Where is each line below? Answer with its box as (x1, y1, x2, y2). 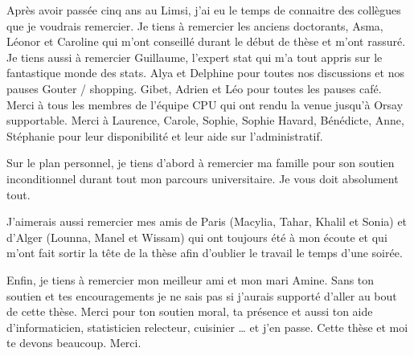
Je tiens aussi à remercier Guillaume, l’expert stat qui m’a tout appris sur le (6, 48, 383, 65)
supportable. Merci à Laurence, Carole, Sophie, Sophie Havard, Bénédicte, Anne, (6, 112, 404, 129)
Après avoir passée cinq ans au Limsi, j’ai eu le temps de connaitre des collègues (6, 2, 401, 18)
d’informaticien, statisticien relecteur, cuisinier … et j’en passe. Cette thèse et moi (6, 318, 408, 335)
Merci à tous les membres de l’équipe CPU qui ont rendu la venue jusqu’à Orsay (6, 96, 404, 113)
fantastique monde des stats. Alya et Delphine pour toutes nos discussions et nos (6, 64, 404, 81)
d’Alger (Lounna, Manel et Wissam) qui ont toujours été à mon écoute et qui (6, 228, 387, 245)
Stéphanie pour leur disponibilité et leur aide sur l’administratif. (6, 127, 323, 144)
